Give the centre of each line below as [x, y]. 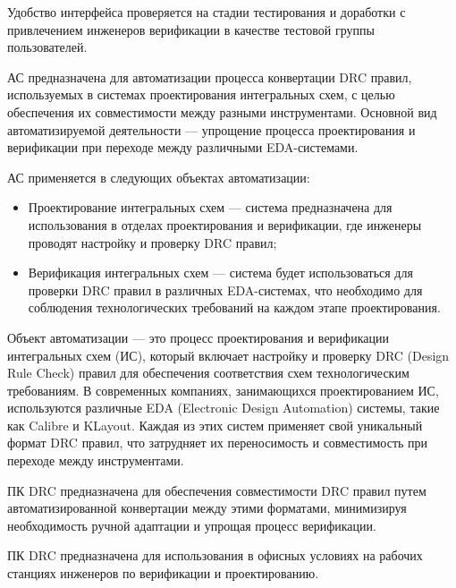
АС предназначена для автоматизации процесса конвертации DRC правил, [210, 77]
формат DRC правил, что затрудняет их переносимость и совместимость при [218, 443]
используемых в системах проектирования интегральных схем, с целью [201, 94]
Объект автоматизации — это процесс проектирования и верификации [198, 337]
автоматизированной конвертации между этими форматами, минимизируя [207, 508]
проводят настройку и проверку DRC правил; [152, 242]
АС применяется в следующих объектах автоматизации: [159, 177]
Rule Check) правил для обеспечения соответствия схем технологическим [208, 373]
